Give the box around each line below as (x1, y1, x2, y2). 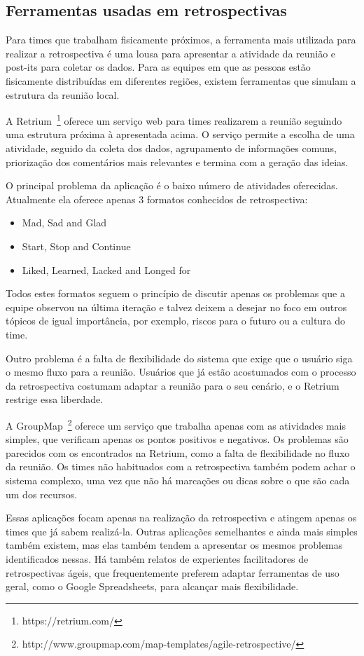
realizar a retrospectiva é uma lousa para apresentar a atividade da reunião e (6, 46, 336, 60)
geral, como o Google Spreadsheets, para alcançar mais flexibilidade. (6, 579, 299, 594)
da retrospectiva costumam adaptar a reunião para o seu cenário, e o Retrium (6, 378, 339, 392)
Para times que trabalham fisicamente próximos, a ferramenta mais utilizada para (6, 32, 356, 47)
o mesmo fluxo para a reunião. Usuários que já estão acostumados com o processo (6, 364, 356, 379)
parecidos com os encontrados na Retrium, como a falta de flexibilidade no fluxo (6, 445, 350, 460)
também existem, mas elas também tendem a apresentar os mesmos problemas (6, 538, 343, 552)
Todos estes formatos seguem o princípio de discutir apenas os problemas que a (6, 286, 345, 301)
